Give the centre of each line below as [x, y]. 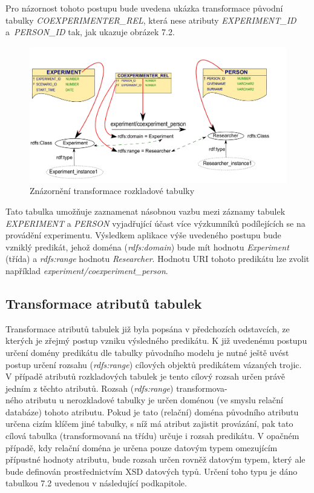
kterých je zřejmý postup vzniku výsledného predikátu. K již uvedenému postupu [156, 340]
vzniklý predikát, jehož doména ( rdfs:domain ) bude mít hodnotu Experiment [147, 246]
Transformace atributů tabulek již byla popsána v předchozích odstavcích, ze [148, 328]
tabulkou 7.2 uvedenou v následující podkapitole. [96, 483]
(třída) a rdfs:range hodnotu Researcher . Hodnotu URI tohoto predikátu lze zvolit [158, 259]
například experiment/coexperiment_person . [87, 270]
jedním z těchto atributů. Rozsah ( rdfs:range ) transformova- [116, 388]
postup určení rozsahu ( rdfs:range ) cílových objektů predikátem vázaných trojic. [154, 364]
